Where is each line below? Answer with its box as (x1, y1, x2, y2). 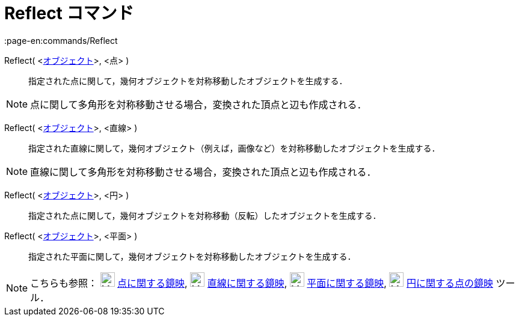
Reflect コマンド (4, 3, 134, 23)
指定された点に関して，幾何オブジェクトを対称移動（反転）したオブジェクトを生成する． (28, 210, 381, 221)
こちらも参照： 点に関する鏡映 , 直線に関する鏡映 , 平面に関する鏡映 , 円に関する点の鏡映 (30, 277, 493, 289)
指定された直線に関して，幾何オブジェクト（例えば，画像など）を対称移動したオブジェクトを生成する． (28, 142, 440, 153)
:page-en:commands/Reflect (4, 35, 118, 46)
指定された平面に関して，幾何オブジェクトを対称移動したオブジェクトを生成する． (28, 251, 356, 261)
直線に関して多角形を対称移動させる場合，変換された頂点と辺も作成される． (30, 165, 376, 178)
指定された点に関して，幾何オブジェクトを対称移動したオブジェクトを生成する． (28, 75, 348, 86)
